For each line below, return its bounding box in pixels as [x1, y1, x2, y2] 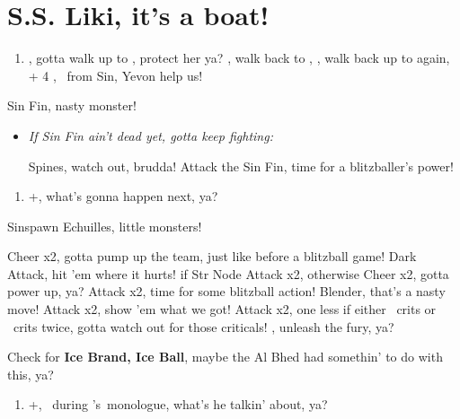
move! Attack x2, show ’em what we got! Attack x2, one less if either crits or [7, 300, 437, 319]
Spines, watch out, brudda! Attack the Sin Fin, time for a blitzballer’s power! [28, 156, 454, 175]
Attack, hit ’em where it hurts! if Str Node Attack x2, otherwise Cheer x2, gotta [7, 264, 449, 283]
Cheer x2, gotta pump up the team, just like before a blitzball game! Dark [7, 247, 417, 266]
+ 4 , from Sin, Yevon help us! [28, 65, 203, 84]
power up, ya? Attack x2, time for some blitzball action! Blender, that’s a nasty [7, 282, 446, 301]
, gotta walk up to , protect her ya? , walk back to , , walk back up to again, [28, 48, 450, 67]
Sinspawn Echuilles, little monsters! [7, 216, 202, 235]
